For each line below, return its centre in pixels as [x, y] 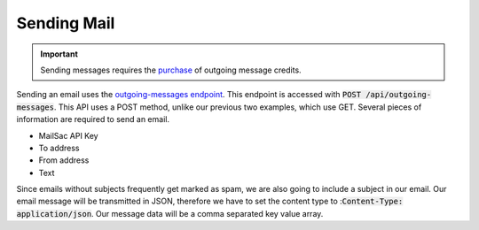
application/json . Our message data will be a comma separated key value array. [170, 213]
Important [59, 54]
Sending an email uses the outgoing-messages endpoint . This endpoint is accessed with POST [189, 95]
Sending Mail [66, 23]
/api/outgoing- [398, 95]
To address [59, 148]
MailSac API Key [68, 135]
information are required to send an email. [93, 119]
